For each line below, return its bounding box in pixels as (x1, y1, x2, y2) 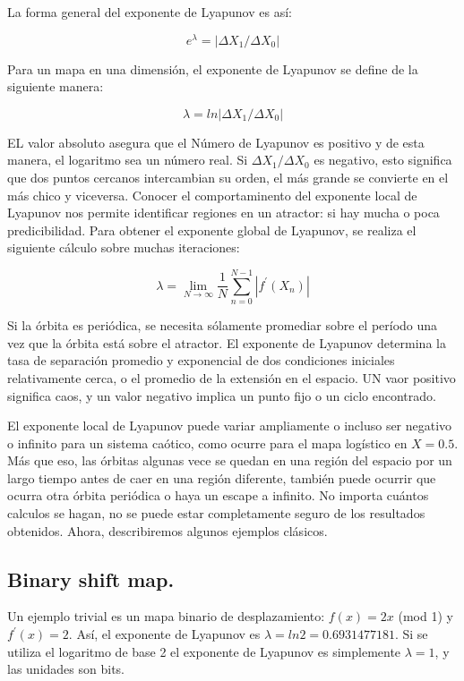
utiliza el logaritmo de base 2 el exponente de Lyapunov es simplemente (7, 642, 401, 660)
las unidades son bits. (7, 660, 125, 678)
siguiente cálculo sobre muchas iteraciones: (7, 238, 240, 257)
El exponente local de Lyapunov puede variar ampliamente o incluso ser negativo (7, 416, 452, 435)
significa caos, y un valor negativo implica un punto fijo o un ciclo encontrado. (7, 386, 436, 404)
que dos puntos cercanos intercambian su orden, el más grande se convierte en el (7, 168, 449, 187)
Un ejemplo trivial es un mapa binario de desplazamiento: (7, 607, 325, 626)
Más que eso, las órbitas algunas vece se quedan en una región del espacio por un (7, 451, 452, 470)
